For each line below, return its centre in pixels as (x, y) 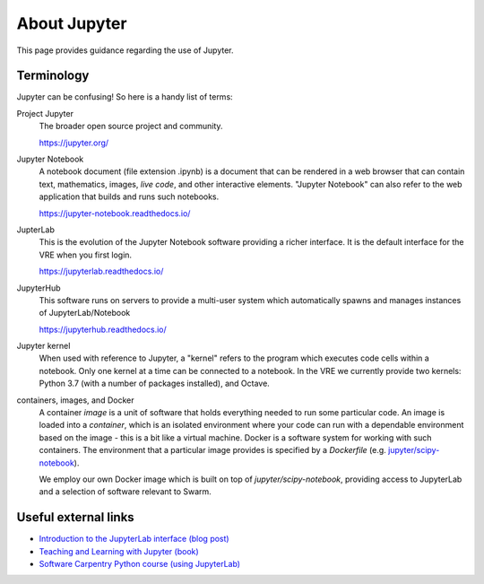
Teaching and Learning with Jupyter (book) (119, 551)
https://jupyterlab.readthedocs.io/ (101, 271)
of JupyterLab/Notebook (85, 313)
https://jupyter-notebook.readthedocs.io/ (115, 213)
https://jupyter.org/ (74, 143)
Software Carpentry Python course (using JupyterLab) (140, 564)
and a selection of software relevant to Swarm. (125, 492)
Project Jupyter (45, 113)
